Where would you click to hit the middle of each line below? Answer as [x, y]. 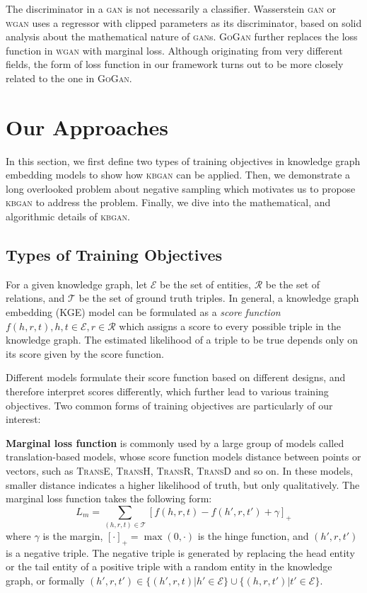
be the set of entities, [205, 284]
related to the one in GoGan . [69, 78]
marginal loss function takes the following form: [109, 498]
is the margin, [73, 536]
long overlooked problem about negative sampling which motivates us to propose [181, 188]
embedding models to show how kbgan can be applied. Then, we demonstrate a [178, 175]
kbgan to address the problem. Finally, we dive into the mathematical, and [168, 202]
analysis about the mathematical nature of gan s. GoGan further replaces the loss [182, 36]
